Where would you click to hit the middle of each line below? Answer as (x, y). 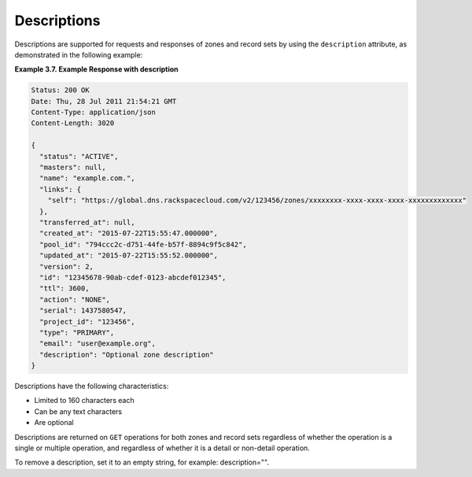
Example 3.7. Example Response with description (96, 69)
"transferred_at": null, (87, 222)
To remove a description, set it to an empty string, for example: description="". (142, 462)
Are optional (54, 423)
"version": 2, (67, 266)
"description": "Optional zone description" (127, 355)
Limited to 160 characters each (84, 401)
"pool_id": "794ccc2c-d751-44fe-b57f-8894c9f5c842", (143, 244)
